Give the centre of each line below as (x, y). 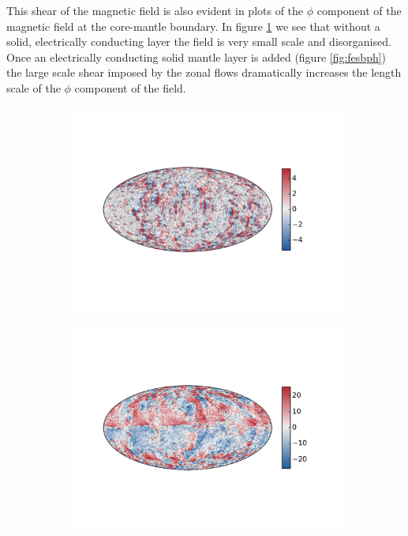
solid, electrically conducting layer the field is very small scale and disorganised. (199, 42)
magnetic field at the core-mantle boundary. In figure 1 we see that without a (193, 26)
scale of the (34, 87)
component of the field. (130, 87)
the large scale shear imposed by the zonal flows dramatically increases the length (204, 72)
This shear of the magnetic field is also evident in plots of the (155, 10)
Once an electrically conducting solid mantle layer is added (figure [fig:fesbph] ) (197, 57)
